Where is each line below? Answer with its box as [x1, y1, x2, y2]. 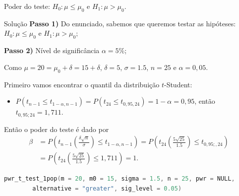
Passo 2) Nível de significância [4, 45, 100, 56]
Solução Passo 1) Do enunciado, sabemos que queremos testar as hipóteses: [4, 18, 236, 28]
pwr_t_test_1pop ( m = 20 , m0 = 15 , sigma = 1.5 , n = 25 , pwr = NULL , [4, 175, 235, 183]
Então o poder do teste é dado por [4, 124, 109, 134]
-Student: [164, 79, 192, 89]
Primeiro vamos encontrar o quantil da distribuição [4, 79, 160, 89]
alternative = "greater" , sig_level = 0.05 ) [32, 185, 182, 192]
